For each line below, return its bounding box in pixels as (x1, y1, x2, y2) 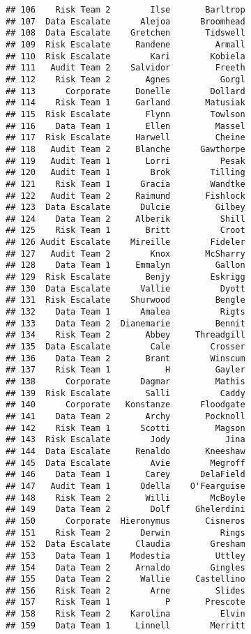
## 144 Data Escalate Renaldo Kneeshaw (6, 446, 245, 456)
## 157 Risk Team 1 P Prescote (6, 597, 245, 607)
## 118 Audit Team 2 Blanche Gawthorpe (6, 144, 245, 154)
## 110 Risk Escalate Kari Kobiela (6, 51, 245, 61)
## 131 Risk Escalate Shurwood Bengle (6, 295, 245, 305)
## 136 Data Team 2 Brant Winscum (6, 353, 245, 363)
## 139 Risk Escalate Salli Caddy (6, 388, 245, 398)
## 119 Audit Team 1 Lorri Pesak (6, 156, 245, 166)
